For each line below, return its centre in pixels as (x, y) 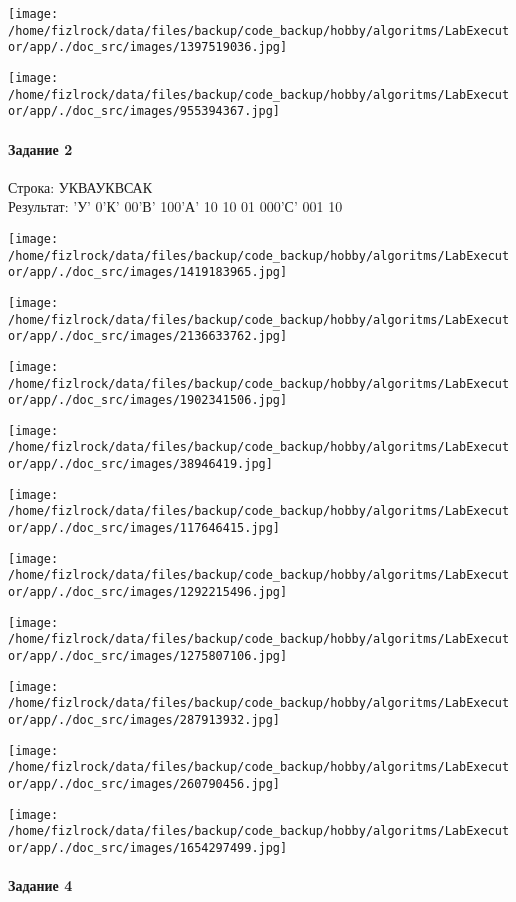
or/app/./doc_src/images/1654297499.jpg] (148, 847)
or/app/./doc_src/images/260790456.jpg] (144, 783)
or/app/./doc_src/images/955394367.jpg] (144, 111)
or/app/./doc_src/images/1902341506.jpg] (148, 400)
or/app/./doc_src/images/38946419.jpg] (140, 464)
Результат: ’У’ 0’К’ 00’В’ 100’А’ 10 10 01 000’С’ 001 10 (175, 206)
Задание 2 (40, 148)
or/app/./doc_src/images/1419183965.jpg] (148, 272)
